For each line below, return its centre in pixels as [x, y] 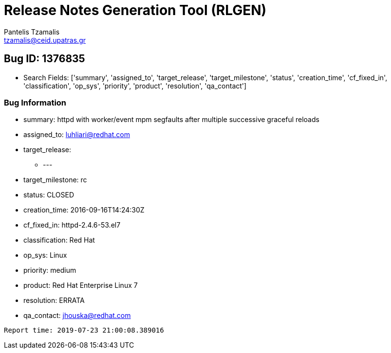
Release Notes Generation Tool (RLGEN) [135, 10]
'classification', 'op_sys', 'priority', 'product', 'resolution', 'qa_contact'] [135, 86]
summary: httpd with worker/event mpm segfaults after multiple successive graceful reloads [171, 120]
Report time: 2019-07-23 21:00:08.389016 [84, 330]
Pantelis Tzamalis [32, 32]
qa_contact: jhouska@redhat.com [77, 316]
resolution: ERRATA [54, 300]
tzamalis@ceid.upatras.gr [45, 40]
